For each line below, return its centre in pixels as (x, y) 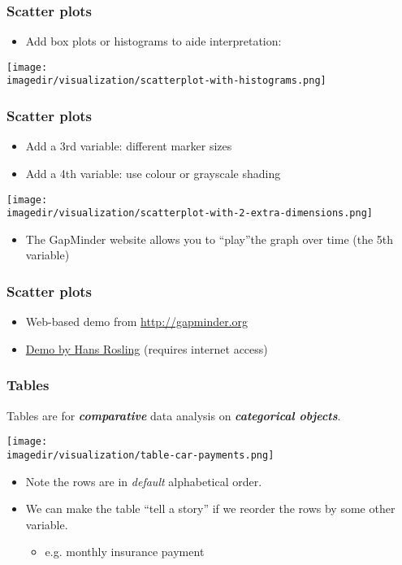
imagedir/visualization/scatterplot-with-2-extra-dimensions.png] (190, 213)
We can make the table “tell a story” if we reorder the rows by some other (210, 509)
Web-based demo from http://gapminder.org (137, 322)
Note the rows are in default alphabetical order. (144, 481)
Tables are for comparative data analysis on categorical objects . (174, 415)
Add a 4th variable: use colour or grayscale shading (153, 173)
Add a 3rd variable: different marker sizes (129, 146)
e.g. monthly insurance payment (125, 552)
